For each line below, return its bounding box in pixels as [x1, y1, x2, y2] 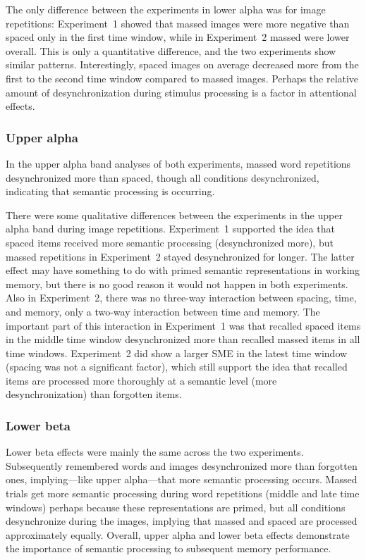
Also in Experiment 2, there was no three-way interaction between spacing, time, [6, 290, 357, 305]
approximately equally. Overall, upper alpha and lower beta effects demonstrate [6, 527, 350, 542]
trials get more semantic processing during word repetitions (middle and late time [6, 486, 360, 501]
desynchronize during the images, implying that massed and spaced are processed [6, 514, 358, 528]
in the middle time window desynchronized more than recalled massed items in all [6, 332, 360, 347]
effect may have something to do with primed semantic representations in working [6, 263, 360, 278]
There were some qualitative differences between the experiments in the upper [6, 207, 343, 222]
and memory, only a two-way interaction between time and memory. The [6, 304, 320, 318]
